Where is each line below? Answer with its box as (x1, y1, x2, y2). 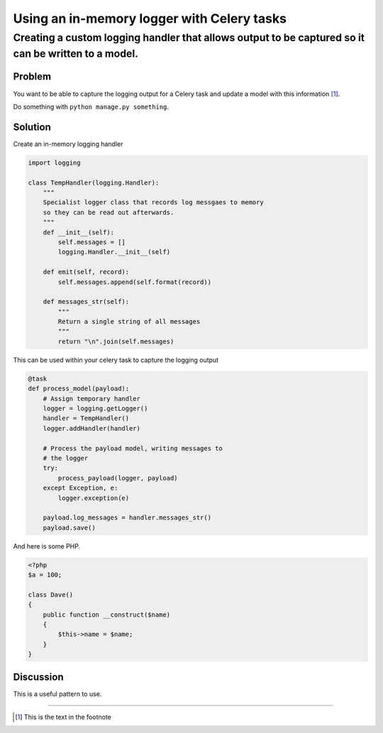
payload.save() (43, 524, 96, 531)
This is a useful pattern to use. (13, 689, 102, 698)
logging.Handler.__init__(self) (57, 248, 170, 256)
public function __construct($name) (43, 610, 170, 619)
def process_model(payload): (28, 385, 130, 393)
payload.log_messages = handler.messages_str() (43, 514, 212, 522)
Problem (13, 71, 52, 83)
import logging (28, 158, 81, 167)
